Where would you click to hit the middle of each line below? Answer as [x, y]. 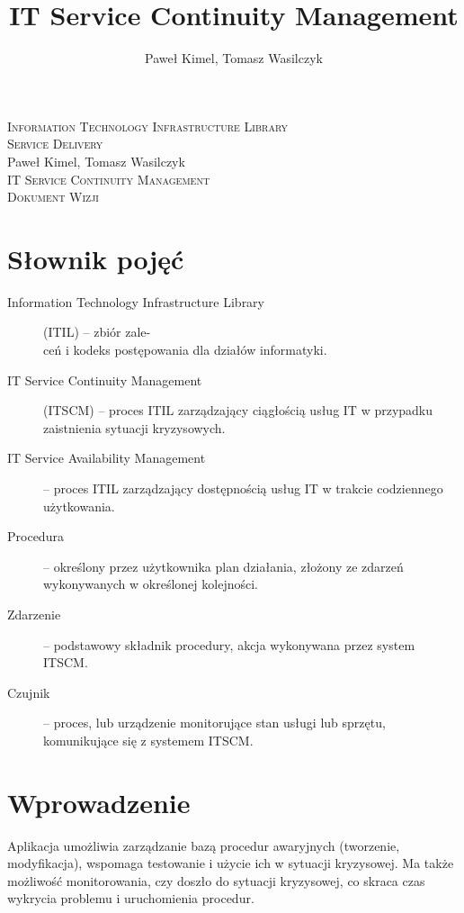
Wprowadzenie [99, 802]
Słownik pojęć [96, 258]
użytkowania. [79, 506]
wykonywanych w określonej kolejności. [151, 584]
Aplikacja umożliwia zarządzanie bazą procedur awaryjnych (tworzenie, [204, 845]
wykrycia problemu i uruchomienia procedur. [131, 898]
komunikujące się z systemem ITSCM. [148, 740]
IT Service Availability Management [107, 458]
